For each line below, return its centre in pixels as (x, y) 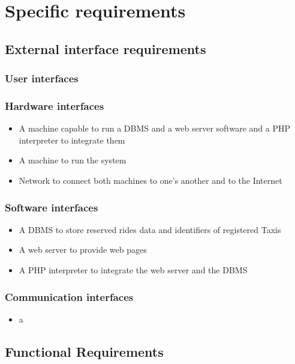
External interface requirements (106, 48)
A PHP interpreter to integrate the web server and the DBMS (133, 270)
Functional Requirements (84, 351)
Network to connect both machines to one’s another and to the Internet (150, 180)
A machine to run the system (73, 160)
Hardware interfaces (55, 105)
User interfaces (42, 78)
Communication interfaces (69, 296)
